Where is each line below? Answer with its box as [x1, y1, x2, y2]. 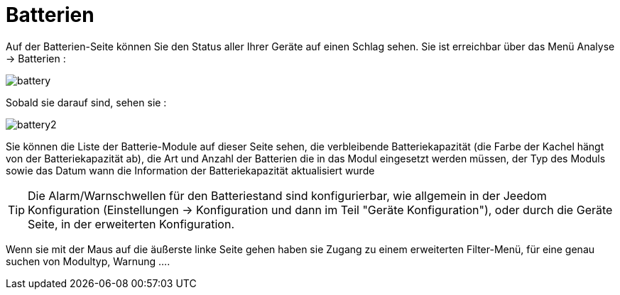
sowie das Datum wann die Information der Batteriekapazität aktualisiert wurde [6, 164, 375, 177]
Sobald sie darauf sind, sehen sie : [6, 96, 167, 108]
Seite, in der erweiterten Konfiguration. [28, 216, 234, 231]
